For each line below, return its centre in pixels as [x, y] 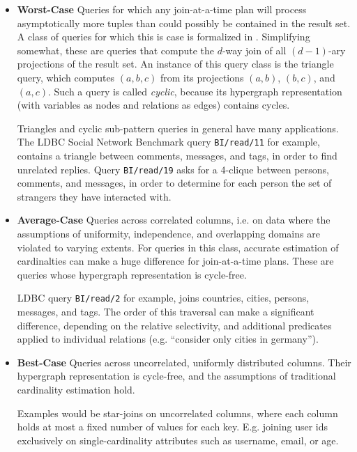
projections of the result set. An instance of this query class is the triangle [175, 64]
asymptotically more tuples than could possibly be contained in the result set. [184, 23]
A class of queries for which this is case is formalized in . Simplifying [164, 37]
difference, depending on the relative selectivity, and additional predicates [174, 325]
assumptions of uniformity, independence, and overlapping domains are [168, 234]
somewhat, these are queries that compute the [116, 50]
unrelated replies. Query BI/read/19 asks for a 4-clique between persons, [173, 169]
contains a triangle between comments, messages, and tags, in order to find [177, 155]
